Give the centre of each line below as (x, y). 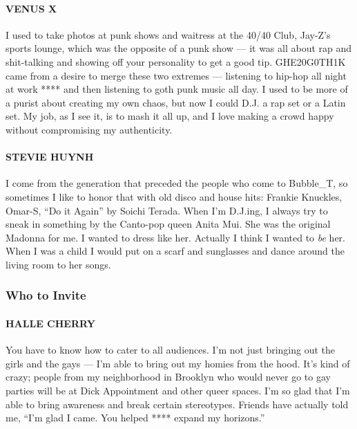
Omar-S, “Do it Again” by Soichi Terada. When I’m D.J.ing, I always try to (167, 210)
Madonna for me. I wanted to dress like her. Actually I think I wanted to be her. (175, 237)
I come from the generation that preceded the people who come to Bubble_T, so (177, 183)
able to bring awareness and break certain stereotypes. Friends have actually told (177, 404)
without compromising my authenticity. (89, 129)
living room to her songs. (58, 264)
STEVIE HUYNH (50, 157)
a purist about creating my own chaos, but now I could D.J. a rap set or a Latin (176, 102)
